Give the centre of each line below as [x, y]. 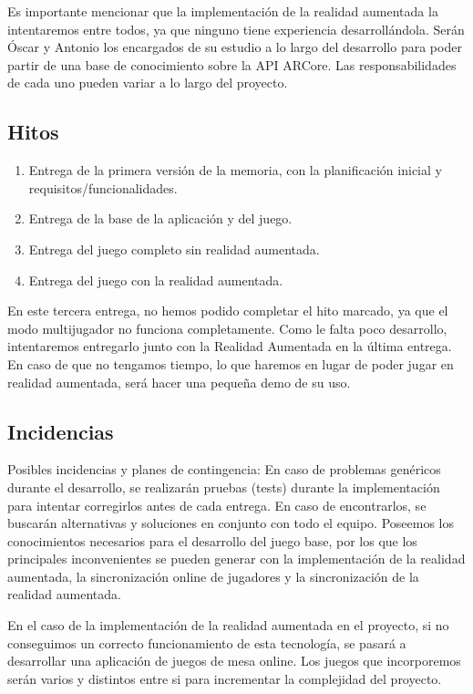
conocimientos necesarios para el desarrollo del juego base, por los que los [212, 540]
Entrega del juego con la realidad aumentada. [156, 280]
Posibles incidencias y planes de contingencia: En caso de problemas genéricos [224, 469]
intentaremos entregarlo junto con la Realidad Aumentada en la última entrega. [230, 346]
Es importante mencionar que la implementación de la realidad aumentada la [223, 11]
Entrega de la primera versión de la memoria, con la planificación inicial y [235, 170]
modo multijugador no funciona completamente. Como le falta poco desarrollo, [227, 328]
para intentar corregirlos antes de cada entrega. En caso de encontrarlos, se [217, 505]
